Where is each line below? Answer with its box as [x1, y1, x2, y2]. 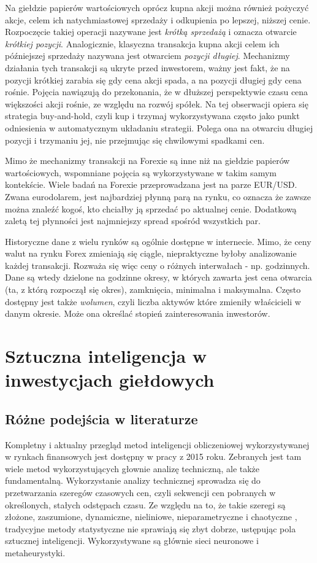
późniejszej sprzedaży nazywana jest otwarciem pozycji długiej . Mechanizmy [5, 49, 290, 62]
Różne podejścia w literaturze [5, 409, 198, 428]
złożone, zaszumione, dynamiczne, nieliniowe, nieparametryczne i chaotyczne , [5, 510, 297, 523]
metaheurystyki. [5, 546, 66, 559]
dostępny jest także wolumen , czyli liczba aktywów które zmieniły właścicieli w [5, 295, 301, 308]
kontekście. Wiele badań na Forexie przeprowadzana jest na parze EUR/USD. [5, 178, 297, 191]
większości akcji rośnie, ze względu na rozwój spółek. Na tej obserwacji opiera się [5, 97, 308, 110]
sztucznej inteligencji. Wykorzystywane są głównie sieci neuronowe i [5, 534, 259, 547]
